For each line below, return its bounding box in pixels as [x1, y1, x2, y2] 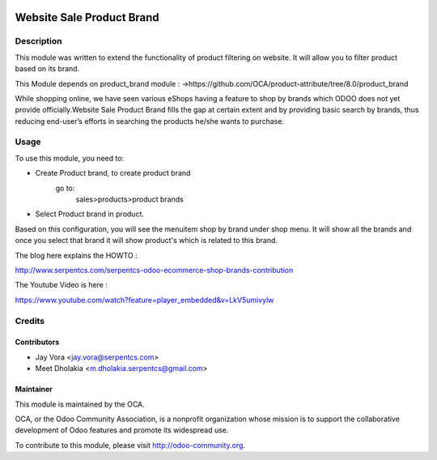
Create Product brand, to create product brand [35, 168, 191, 178]
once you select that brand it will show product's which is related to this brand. [15, 236, 278, 245]
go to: [55, 183, 75, 193]
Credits [15, 315, 45, 326]
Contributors [15, 337, 60, 347]
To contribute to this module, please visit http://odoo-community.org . [15, 440, 246, 449]
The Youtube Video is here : [15, 280, 108, 290]
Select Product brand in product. [35, 209, 145, 219]
